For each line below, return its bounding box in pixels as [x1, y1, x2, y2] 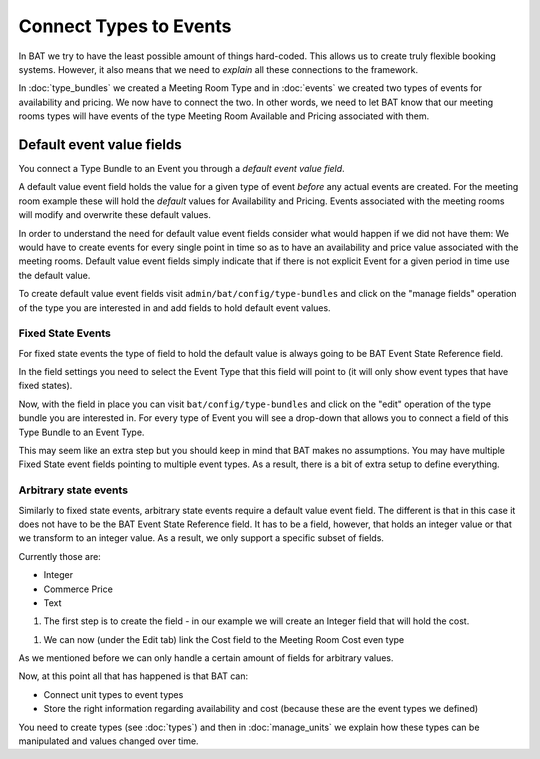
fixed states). [18, 380, 73, 392]
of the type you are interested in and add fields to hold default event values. [18, 301, 331, 314]
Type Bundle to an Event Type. [18, 426, 145, 438]
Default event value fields [18, 136, 182, 153]
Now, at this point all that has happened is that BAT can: [18, 670, 249, 682]
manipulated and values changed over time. [18, 735, 199, 747]
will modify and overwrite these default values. [18, 209, 212, 221]
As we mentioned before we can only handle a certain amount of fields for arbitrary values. [18, 652, 394, 664]
